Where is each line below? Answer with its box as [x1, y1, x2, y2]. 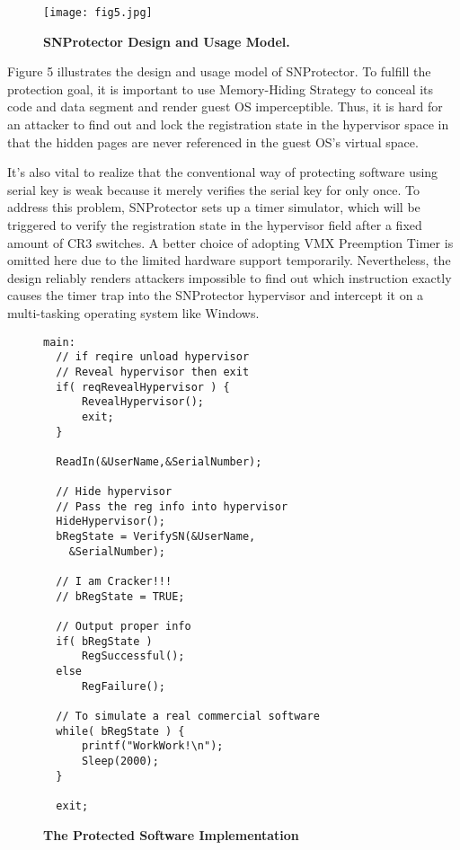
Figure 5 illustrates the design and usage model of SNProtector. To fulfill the [7, 62, 431, 81]
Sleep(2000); [81, 754, 159, 767]
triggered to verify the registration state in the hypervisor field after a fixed [7, 216, 422, 234]
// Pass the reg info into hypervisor [56, 500, 288, 513]
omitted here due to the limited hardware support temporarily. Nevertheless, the [7, 251, 451, 270]
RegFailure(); [81, 679, 166, 693]
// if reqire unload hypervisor [56, 350, 250, 364]
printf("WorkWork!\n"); [81, 739, 224, 753]
